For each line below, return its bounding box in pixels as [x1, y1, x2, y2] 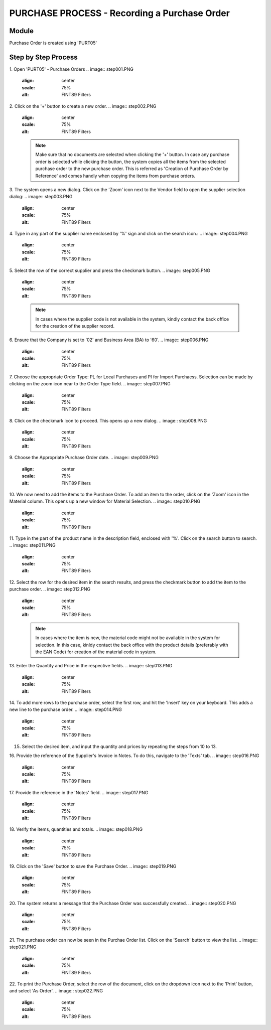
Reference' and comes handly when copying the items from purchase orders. [35, 173, 196, 179]
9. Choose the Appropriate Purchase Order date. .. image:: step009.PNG [9, 455, 159, 461]
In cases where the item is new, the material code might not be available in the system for [35, 635, 220, 641]
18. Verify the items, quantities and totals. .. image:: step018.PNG [9, 826, 143, 832]
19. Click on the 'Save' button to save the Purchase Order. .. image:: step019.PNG [9, 863, 177, 869]
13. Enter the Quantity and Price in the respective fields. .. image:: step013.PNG [9, 663, 173, 669]
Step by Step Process [9, 53, 78, 61]
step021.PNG [9, 944, 37, 950]
